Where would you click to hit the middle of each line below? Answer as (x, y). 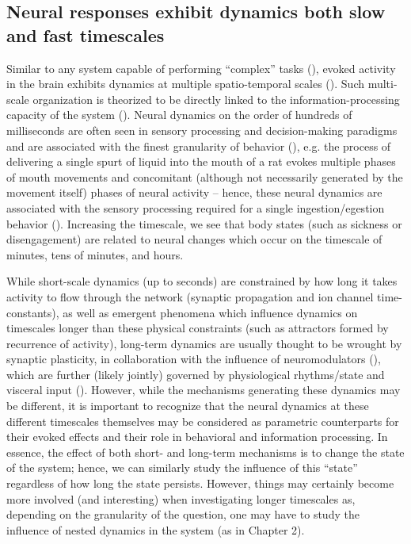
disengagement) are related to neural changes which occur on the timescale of (194, 239)
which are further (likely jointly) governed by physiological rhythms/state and (196, 374)
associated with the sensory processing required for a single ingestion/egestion (196, 207)
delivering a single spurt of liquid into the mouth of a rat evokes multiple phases (201, 161)
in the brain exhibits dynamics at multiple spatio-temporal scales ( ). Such (185, 84)
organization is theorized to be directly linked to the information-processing (216, 99)
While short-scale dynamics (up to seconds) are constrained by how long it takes (202, 281)
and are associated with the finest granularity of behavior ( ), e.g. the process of (199, 146)
